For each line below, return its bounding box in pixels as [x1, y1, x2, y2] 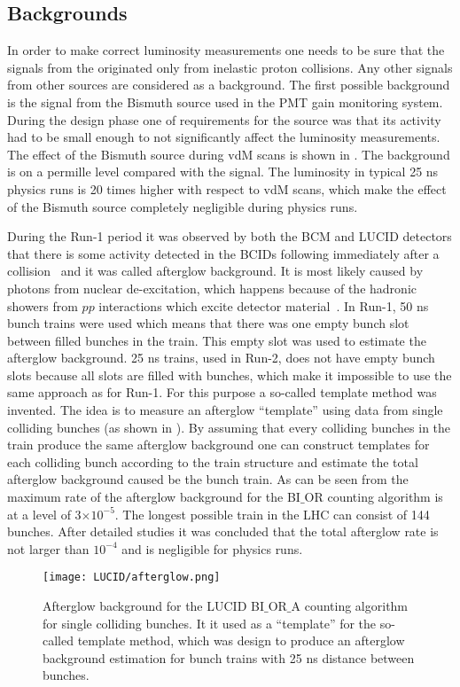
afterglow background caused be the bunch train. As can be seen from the [7, 470, 409, 488]
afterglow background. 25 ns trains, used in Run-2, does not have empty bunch [7, 348, 435, 367]
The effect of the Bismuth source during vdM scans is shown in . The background [7, 144, 450, 163]
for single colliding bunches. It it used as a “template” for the [43, 613, 377, 632]
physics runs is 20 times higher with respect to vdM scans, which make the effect [7, 179, 447, 198]
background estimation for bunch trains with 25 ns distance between [43, 648, 415, 667]
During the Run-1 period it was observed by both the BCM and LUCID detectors [7, 227, 452, 246]
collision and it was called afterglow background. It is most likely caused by [7, 262, 424, 280]
